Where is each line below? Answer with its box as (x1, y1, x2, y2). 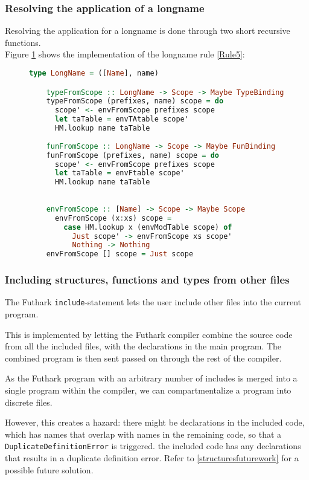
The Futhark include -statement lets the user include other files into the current (5, 296, 302, 308)
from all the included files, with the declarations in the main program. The (5, 340, 282, 352)
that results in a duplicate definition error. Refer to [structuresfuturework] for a (5, 452, 299, 464)
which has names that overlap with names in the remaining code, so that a (5, 427, 282, 440)
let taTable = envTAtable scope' (54, 115, 189, 124)
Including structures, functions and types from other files (5, 272, 290, 287)
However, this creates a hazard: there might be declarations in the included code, (5, 416, 305, 429)
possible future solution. (5, 463, 94, 476)
